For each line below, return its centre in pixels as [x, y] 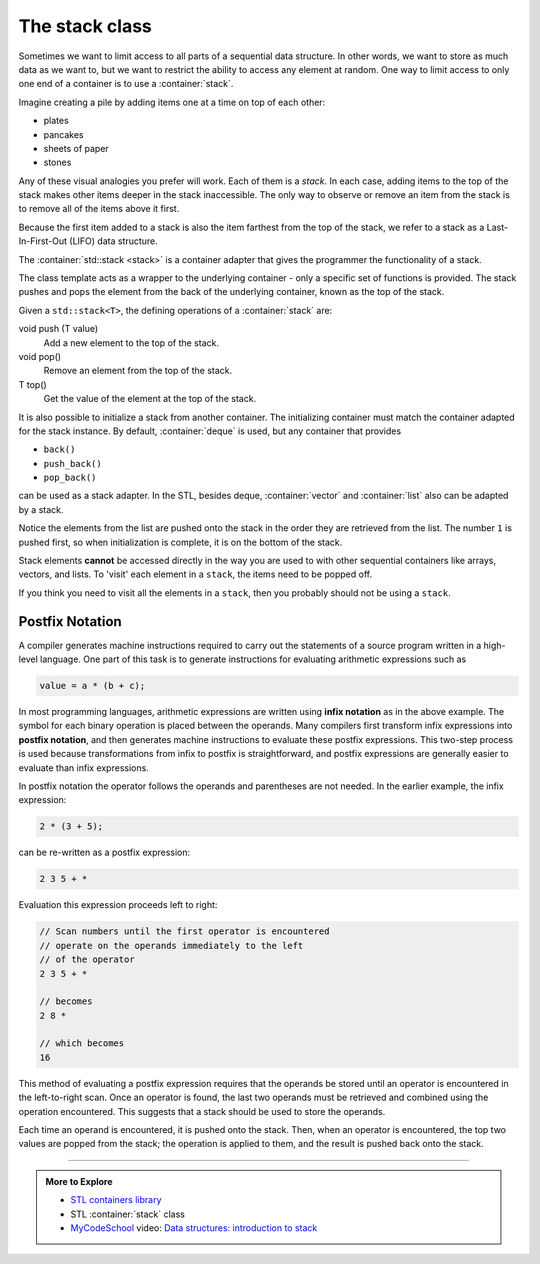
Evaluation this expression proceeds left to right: [118, 905]
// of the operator [87, 959]
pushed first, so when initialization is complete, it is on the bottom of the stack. [180, 542]
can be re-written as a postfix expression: [104, 852]
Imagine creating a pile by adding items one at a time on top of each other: [172, 102]
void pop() [40, 356]
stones [57, 162]
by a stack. [41, 509]
